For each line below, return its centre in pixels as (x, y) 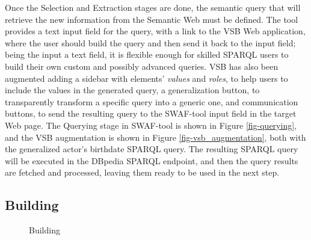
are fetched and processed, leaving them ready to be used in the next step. (142, 172)
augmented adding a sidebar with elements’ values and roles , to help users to (146, 78)
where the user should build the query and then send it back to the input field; (150, 42)
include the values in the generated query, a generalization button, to (132, 90)
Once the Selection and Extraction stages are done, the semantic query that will (153, 7)
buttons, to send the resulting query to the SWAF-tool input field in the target (151, 113)
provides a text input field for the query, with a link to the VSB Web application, (155, 31)
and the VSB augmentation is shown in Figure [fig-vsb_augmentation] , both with (155, 137)
